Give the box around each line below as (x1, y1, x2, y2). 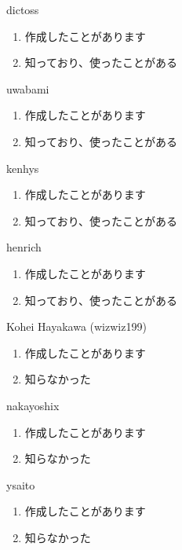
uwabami (6, 80, 49, 97)
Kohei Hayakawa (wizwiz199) (6, 318, 147, 335)
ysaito (6, 476, 35, 493)
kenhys (6, 159, 39, 176)
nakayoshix (6, 397, 60, 413)
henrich (6, 239, 42, 255)
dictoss (6, 2, 39, 17)
